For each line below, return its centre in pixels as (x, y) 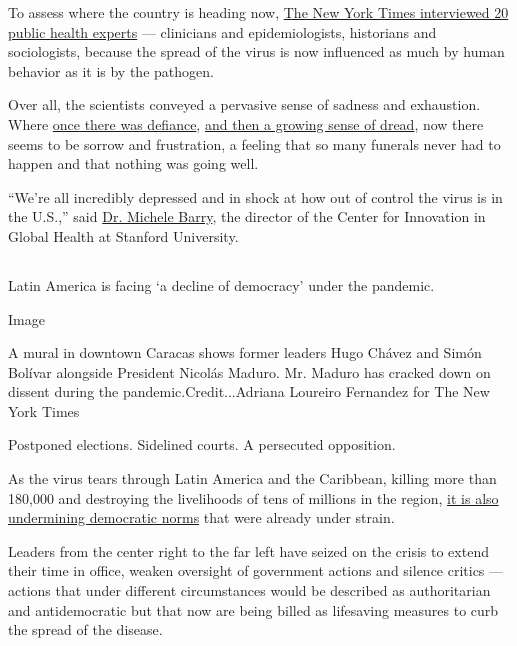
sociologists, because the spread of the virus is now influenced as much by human (256, 51)
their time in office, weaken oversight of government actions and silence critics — (256, 570)
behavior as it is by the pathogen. (111, 70)
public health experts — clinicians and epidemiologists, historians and (222, 31)
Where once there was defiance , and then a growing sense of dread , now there (246, 123)
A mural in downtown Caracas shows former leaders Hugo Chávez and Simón (245, 352)
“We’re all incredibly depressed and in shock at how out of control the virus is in (255, 196)
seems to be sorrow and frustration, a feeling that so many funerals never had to (254, 143)
